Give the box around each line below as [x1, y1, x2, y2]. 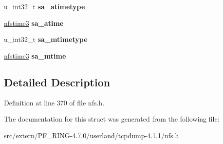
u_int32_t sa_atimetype [4, 1, 85, 11]
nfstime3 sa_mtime [4, 50, 66, 61]
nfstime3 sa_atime [4, 18, 64, 28]
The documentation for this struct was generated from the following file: [4, 114, 220, 124]
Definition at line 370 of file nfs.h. [4, 97, 105, 107]
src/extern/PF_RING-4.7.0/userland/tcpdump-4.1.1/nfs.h [4, 130, 179, 140]
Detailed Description [4, 74, 111, 89]
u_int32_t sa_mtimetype [4, 34, 88, 44]
